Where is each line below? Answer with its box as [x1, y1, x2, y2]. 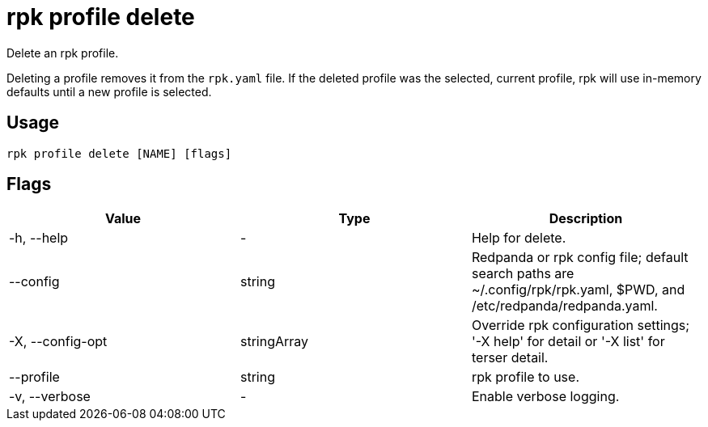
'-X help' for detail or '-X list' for [471, 333, 665, 350]
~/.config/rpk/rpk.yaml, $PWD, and [471, 281, 685, 298]
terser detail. [471, 349, 549, 366]
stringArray [240, 333, 309, 350]
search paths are [471, 265, 574, 282]
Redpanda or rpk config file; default [471, 249, 689, 266]
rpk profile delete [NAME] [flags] [6, 146, 232, 160]
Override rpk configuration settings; [471, 317, 690, 334]
